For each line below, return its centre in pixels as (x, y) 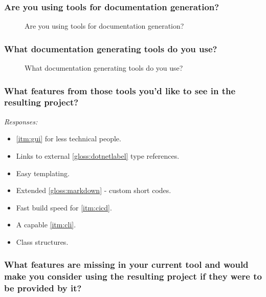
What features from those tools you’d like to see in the (120, 90)
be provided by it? (43, 288)
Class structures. (42, 241)
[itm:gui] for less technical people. (69, 139)
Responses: (21, 121)
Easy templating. (43, 173)
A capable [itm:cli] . (46, 225)
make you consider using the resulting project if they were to (133, 276)
